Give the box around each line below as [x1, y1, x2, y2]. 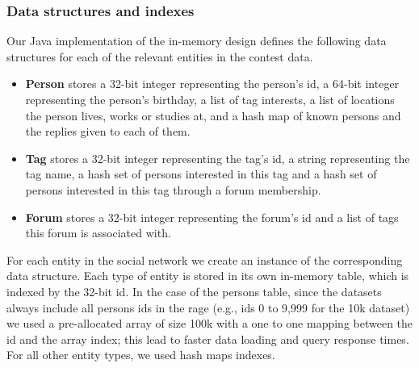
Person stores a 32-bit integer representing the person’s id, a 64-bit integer [25, 75, 400, 92]
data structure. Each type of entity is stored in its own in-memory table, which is [6, 267, 409, 284]
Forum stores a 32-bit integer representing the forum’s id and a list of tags [25, 208, 399, 225]
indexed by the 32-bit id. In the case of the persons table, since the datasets [6, 282, 382, 299]
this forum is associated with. [25, 224, 171, 241]
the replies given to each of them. [25, 123, 191, 140]
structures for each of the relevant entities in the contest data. [6, 48, 313, 65]
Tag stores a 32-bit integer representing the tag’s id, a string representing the [25, 149, 410, 166]
